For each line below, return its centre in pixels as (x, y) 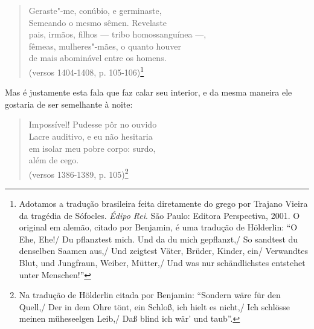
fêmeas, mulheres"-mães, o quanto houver (105, 46)
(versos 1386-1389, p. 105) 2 (78, 173)
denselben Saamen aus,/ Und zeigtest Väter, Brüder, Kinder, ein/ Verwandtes (164, 251)
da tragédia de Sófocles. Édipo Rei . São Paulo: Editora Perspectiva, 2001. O (159, 215)
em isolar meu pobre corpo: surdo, (92, 148)
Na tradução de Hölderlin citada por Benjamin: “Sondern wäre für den (150, 295)
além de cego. (54, 160)
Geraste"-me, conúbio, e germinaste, (95, 10)
